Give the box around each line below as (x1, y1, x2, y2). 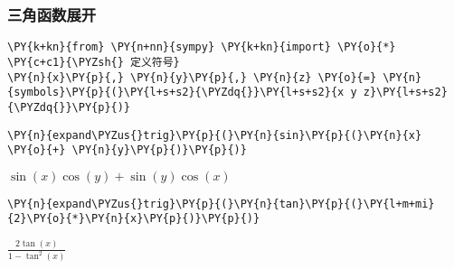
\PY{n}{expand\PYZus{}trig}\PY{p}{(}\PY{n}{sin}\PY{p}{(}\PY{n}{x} (7, 128, 422, 142)
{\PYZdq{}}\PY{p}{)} (7, 100, 131, 114)
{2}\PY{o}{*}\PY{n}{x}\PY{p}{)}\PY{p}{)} (7, 212, 260, 226)
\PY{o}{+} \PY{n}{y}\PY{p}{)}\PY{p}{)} (7, 144, 247, 157)
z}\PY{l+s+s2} (363, 86, 448, 99)
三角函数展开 (7, 3, 97, 25)
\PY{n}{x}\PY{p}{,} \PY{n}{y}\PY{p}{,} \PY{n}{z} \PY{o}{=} (7, 70, 377, 84)
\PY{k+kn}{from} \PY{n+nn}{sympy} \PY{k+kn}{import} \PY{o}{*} (7, 41, 396, 54)
